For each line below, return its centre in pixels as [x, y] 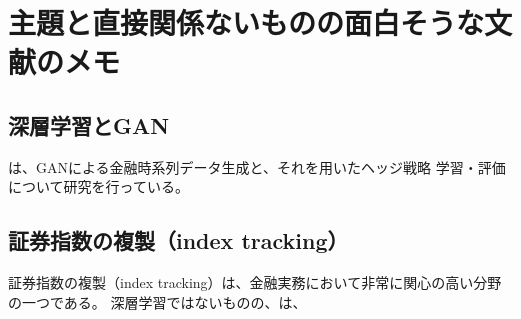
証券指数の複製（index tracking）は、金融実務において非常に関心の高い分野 [255, 282]
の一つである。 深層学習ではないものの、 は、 [157, 301]
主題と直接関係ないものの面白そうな [246, 22]
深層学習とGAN [89, 124]
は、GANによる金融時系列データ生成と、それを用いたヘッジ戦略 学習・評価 [257, 166]
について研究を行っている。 [98, 186]
